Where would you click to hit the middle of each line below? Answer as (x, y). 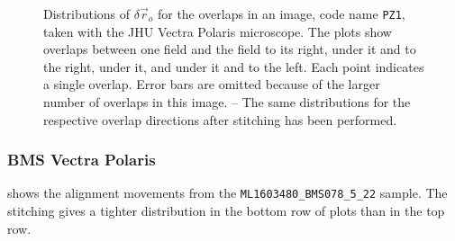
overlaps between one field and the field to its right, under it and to (230, 49)
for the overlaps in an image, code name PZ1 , (281, 13)
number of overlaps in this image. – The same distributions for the (227, 102)
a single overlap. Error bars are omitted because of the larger (212, 84)
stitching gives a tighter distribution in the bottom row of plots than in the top (226, 211)
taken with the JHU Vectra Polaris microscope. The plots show (218, 31)
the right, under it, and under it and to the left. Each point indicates (234, 66)
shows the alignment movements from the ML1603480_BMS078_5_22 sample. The (227, 193)
